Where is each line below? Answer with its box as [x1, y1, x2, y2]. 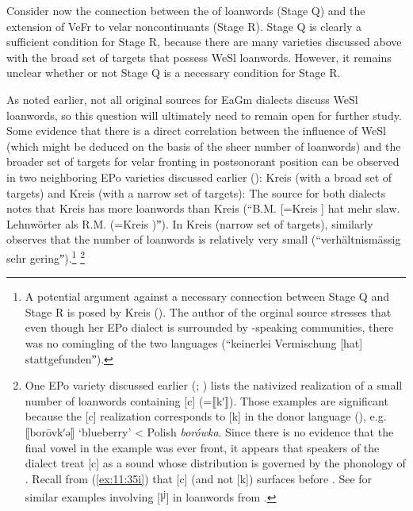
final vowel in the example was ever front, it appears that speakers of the [25, 439, 380, 455]
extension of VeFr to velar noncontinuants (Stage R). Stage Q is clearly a [6, 17, 361, 34]
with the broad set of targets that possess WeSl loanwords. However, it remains [6, 48, 392, 65]
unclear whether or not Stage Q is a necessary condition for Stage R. [6, 64, 341, 81]
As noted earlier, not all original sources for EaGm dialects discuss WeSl [6, 90, 358, 107]
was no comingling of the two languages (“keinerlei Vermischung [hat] [25, 334, 363, 351]
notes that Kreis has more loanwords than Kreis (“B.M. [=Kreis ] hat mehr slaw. [6, 200, 400, 217]
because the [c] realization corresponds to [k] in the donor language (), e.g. [25, 408, 387, 425]
